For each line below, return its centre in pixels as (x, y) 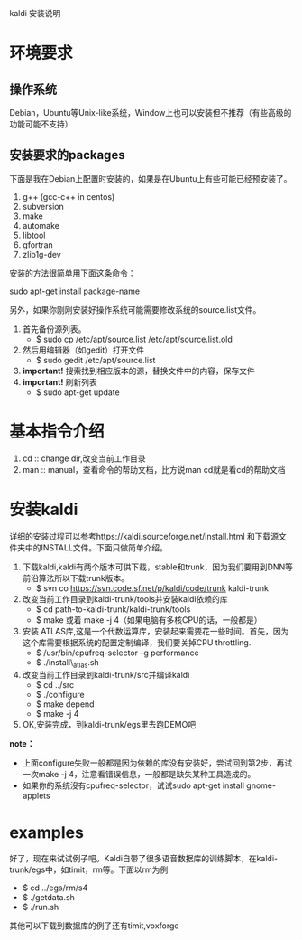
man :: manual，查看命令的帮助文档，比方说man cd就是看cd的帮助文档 (154, 469)
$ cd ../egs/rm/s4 (55, 888)
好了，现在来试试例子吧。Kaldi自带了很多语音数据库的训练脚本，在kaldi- (143, 859)
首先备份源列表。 (54, 329)
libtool (34, 235)
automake (41, 225)
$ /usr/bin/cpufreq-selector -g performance (118, 653)
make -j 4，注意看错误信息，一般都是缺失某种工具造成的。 (147, 775)
